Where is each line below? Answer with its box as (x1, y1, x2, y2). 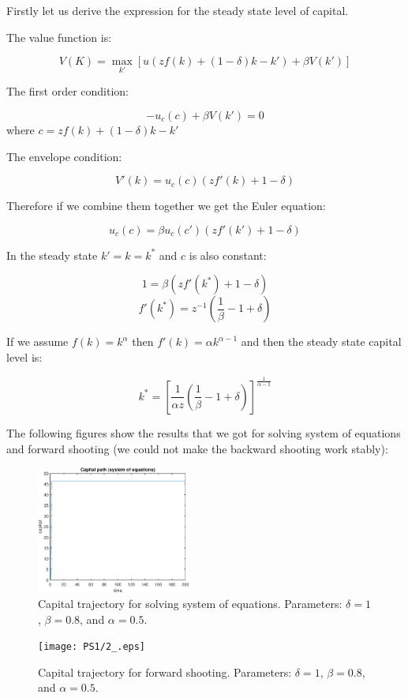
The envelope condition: (6, 148, 122, 164)
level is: (6, 348, 43, 365)
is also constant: (189, 246, 267, 263)
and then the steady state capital (241, 333, 402, 350)
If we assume (6, 333, 69, 350)
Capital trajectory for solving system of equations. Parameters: (38, 595, 342, 611)
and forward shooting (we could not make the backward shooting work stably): (6, 440, 388, 456)
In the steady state (6, 246, 98, 263)
